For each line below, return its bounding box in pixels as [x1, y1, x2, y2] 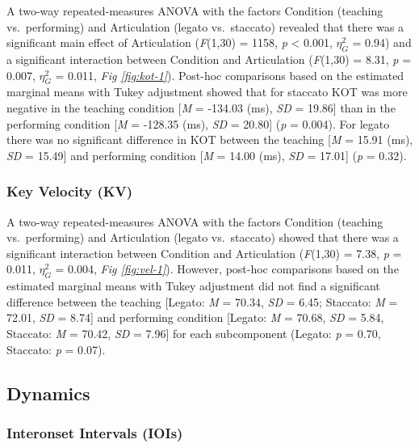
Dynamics [6, 380, 90, 405]
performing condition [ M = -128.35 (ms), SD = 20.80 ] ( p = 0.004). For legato [6, 115, 390, 132]
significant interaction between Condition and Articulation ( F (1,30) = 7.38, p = [6, 244, 402, 261]
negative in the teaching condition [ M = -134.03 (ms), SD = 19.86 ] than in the [6, 99, 396, 116]
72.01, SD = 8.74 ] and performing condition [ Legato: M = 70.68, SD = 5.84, [6, 309, 384, 326]
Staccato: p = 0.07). [6, 340, 106, 357]
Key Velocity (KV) [6, 181, 133, 201]
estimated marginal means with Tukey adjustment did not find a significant [6, 277, 380, 294]
